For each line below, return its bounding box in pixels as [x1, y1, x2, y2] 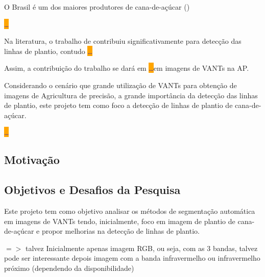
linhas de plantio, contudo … [4, 45, 92, 56]
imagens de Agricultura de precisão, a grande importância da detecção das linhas [4, 90, 258, 100]
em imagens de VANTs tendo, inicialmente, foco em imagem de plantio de [4, 215, 235, 226]
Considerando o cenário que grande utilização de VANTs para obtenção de [4, 79, 237, 90]
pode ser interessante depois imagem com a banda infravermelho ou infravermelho [4, 253, 260, 263]
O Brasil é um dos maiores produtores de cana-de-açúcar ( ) [4, 2, 190, 12]
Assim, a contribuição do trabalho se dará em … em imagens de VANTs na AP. [4, 63, 249, 73]
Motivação [4, 152, 60, 168]
